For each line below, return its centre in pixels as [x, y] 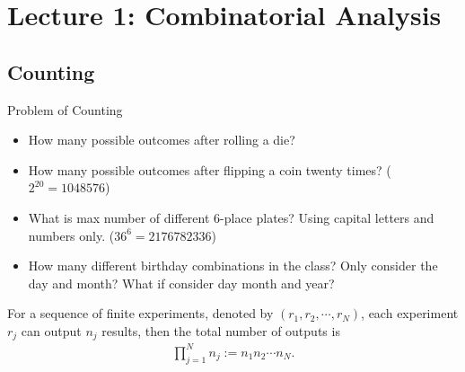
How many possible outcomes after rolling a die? [162, 140]
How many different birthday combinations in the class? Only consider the [233, 266]
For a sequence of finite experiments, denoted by [140, 313]
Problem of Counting [65, 109]
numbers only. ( [71, 235]
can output [51, 330]
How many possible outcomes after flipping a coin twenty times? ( [210, 169]
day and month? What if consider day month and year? [181, 283]
